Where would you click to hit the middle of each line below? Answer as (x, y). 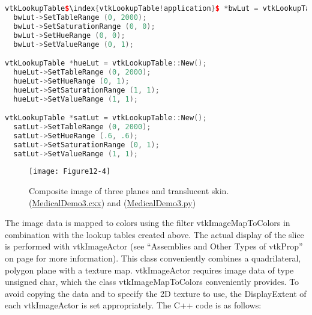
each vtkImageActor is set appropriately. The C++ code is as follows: (133, 305)
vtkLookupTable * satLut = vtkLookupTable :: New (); (106, 118)
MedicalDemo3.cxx (67, 202)
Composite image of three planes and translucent (119, 191)
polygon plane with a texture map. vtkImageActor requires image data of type (149, 270)
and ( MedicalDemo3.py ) (151, 202)
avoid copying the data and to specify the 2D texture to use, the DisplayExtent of (156, 293)
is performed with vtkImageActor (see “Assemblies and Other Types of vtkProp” (154, 246)
